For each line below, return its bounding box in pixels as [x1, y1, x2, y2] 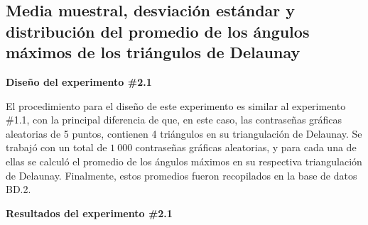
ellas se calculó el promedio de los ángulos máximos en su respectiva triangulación [6, 153, 362, 168]
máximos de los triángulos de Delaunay [6, 41, 301, 63]
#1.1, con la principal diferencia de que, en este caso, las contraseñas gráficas [6, 112, 342, 127]
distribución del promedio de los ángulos [6, 20, 310, 42]
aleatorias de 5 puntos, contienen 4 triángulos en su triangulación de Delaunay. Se [6, 126, 362, 141]
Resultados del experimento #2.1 [6, 205, 173, 220]
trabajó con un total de [6, 140, 107, 155]
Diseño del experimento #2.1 [6, 74, 152, 89]
